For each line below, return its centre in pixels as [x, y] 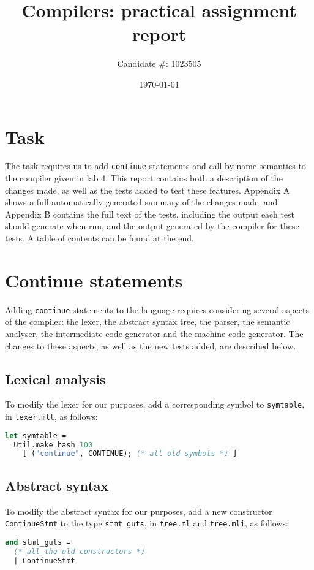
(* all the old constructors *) [80, 551]
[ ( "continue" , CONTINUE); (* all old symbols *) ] [130, 454]
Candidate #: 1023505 [159, 63]
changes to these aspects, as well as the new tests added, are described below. [151, 345]
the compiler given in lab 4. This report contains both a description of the [144, 178]
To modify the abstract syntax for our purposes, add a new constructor [139, 511]
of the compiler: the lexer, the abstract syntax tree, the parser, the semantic [148, 321]
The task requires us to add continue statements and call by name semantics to [155, 166]
